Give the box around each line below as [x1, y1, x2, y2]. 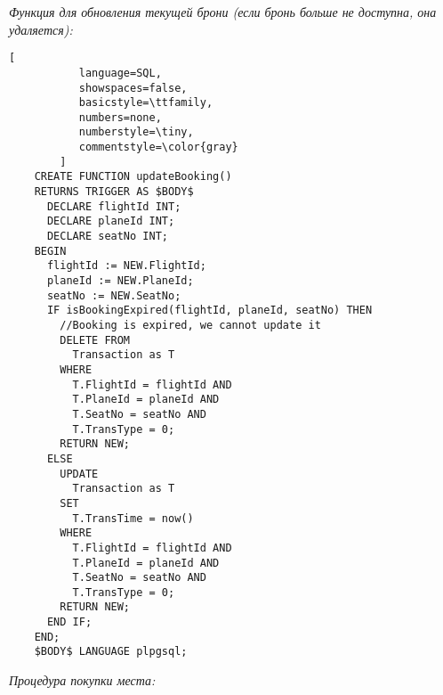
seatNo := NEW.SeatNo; [46, 289, 181, 302]
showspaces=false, [78, 81, 188, 94]
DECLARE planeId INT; [46, 215, 175, 228]
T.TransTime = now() [72, 511, 194, 525]
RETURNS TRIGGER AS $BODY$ [34, 185, 194, 199]
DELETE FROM [60, 333, 131, 347]
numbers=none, [78, 110, 162, 124]
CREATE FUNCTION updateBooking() [34, 170, 232, 184]
